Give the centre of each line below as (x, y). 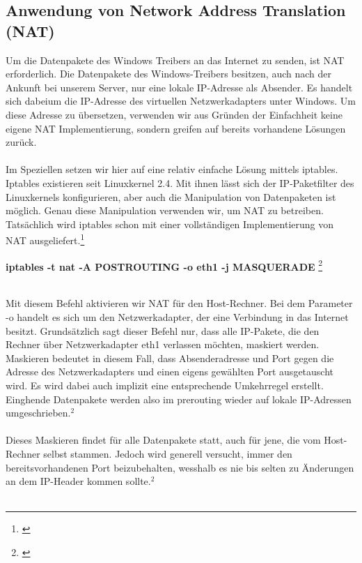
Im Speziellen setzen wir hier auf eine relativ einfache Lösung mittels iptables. (172, 169)
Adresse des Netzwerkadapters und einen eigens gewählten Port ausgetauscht (170, 371)
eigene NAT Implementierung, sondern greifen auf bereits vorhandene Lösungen (176, 128)
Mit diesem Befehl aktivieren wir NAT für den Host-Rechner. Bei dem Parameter (179, 303)
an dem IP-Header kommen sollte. (78, 481)
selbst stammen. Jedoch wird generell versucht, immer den (168, 453)
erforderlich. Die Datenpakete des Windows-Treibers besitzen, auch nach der (168, 74)
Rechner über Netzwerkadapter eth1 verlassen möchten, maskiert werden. (163, 344)
